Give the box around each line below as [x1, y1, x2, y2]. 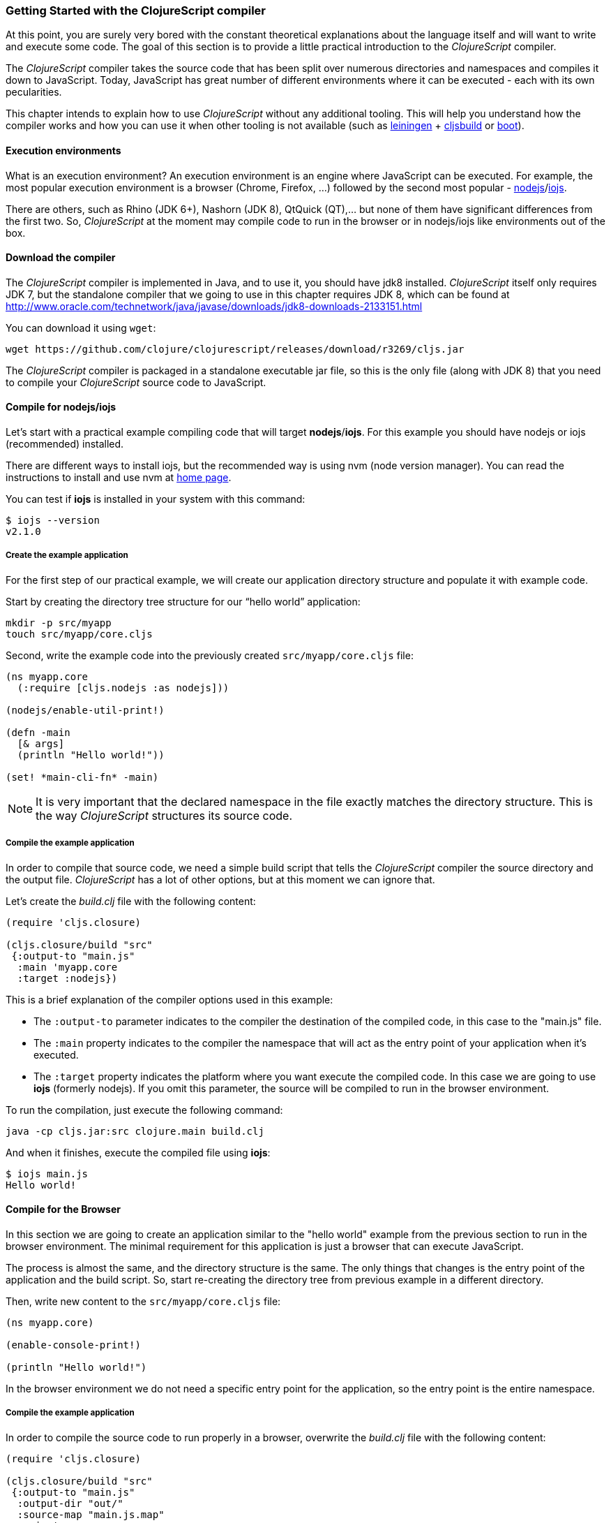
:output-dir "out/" [17, 1497, 123, 1509]
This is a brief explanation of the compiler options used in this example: [6, 993, 333, 1006]
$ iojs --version [6, 515, 100, 527]
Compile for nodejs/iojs [6, 401, 116, 413]
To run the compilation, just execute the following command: [6, 1103, 283, 1116]
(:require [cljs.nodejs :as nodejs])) [17, 682, 229, 693]
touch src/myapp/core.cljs [6, 628, 153, 640]
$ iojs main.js [6, 1168, 89, 1179]
